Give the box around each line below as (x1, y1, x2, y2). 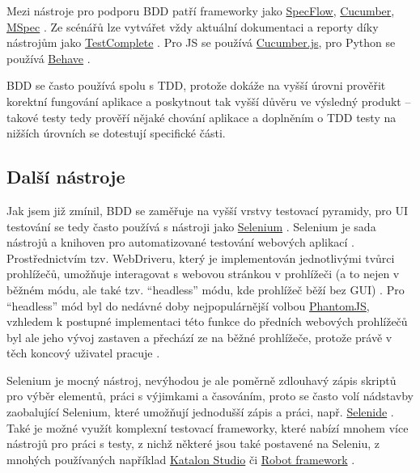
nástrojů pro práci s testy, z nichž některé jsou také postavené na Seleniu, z (6, 435, 380, 452)
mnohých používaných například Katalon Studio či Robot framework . (6, 450, 355, 467)
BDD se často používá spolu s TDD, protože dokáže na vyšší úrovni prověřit (6, 77, 386, 94)
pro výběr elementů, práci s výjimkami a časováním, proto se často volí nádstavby (6, 387, 414, 404)
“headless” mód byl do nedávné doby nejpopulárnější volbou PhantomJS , (6, 297, 370, 314)
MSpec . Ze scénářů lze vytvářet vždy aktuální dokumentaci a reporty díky (6, 18, 379, 35)
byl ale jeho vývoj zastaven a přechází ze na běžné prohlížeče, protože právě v (6, 328, 392, 345)
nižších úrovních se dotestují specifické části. (6, 125, 226, 141)
